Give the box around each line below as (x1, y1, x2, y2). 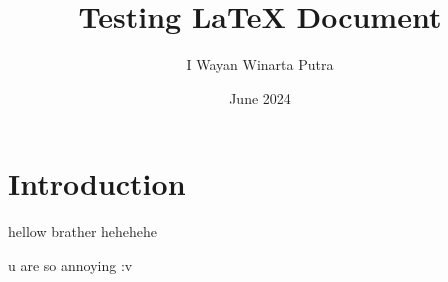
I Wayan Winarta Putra (186, 54, 334, 75)
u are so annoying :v (8, 254, 133, 275)
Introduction (8, 163, 186, 204)
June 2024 (229, 87, 291, 108)
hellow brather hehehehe (8, 221, 158, 242)
